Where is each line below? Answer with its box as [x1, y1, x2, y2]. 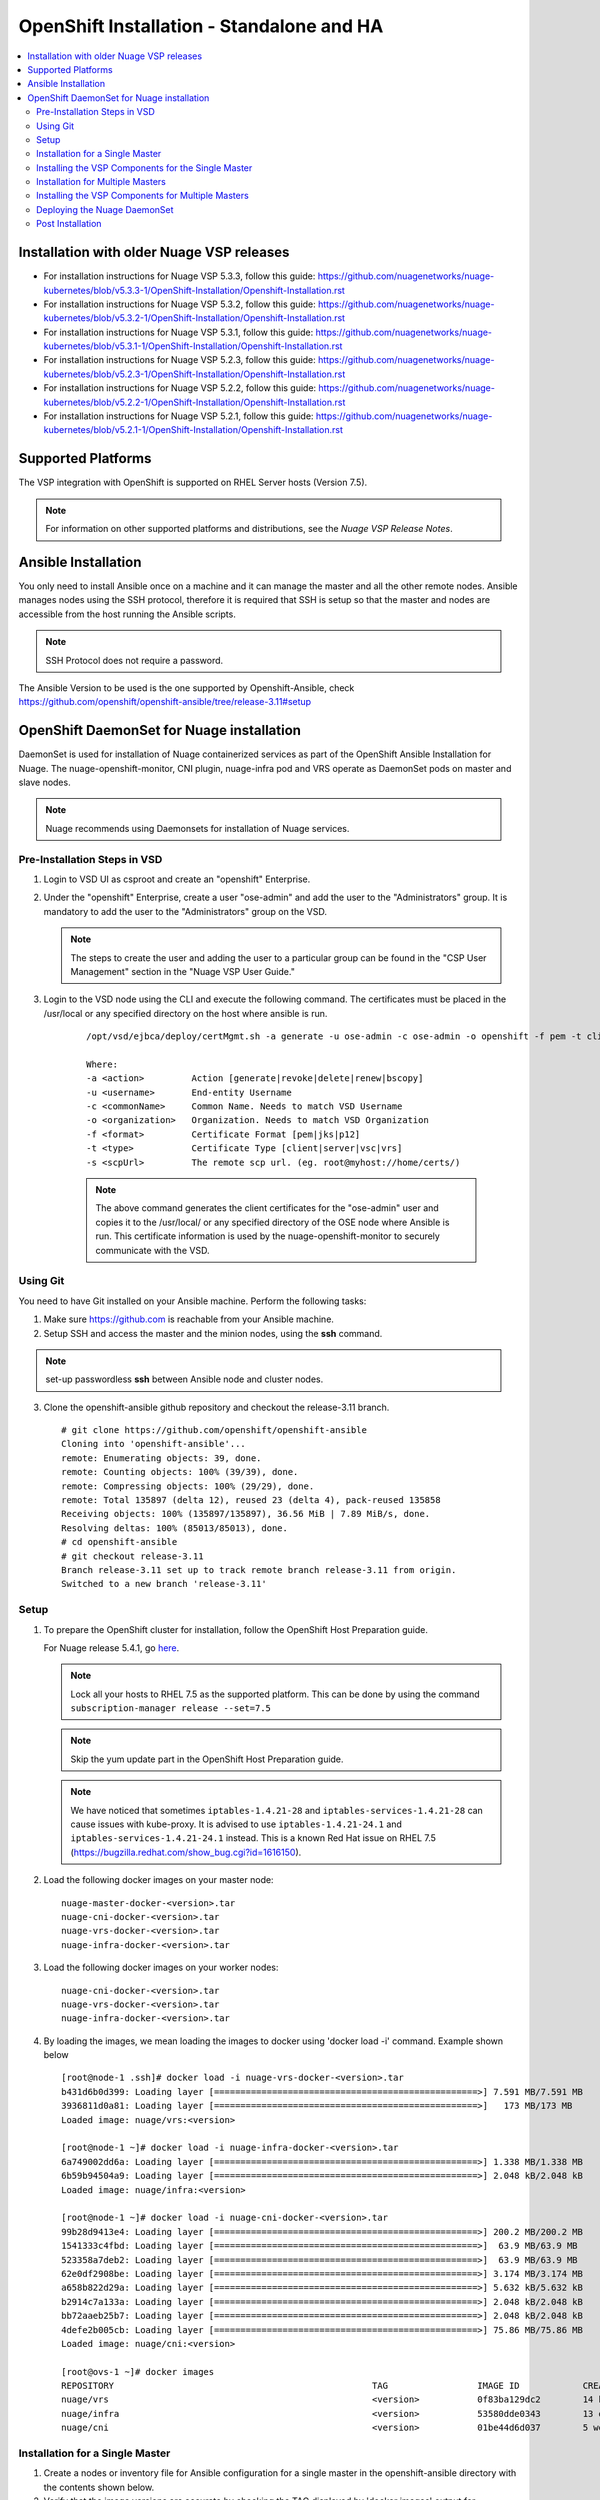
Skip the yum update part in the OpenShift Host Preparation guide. [70, 1753, 344, 1765]
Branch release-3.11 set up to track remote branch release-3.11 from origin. [61, 1564, 457, 1575]
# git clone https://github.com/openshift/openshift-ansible [61, 1425, 367, 1436]
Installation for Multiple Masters [36, 176, 167, 188]
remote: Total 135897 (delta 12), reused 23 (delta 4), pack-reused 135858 [61, 1495, 441, 1506]
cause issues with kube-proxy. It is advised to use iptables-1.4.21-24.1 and [70, 1818, 402, 1830]
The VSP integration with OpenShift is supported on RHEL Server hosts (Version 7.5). [18, 476, 368, 489]
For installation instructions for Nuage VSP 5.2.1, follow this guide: [43, 410, 314, 422]
